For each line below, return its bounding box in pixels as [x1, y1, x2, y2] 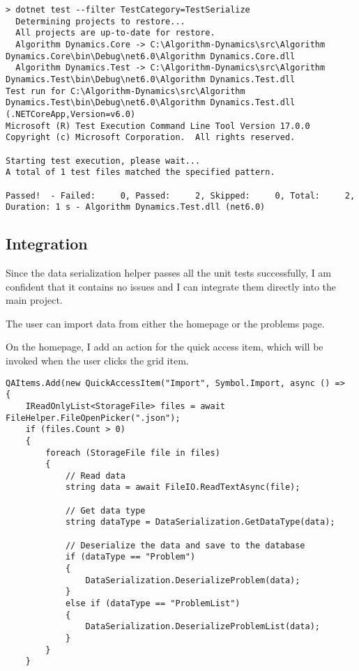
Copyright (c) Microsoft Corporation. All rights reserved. [6, 132, 296, 143]
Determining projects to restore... [15, 16, 185, 26]
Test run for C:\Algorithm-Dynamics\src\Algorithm [6, 86, 245, 96]
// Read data [65, 470, 125, 481]
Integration [6, 233, 88, 254]
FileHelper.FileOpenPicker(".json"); [6, 412, 181, 423]
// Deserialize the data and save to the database [65, 540, 305, 550]
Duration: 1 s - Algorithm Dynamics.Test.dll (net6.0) [6, 202, 266, 213]
